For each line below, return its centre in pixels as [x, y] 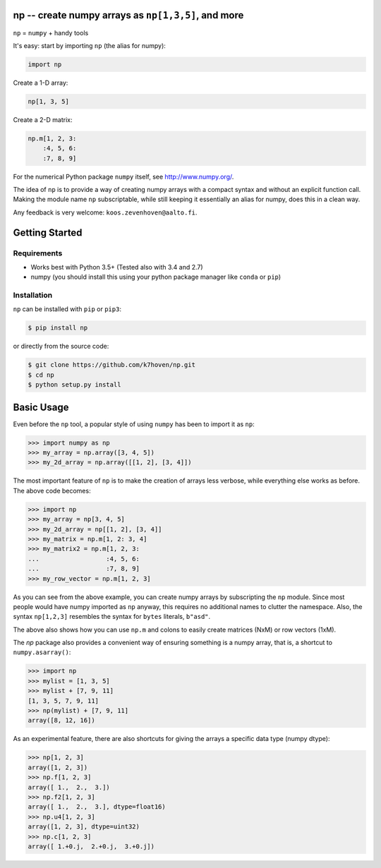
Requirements [38, 253]
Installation [33, 295]
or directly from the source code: [61, 346]
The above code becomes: [52, 490]
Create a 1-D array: [41, 83]
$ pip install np [58, 328]
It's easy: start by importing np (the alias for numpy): [89, 45]
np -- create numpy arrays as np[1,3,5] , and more [128, 15]
